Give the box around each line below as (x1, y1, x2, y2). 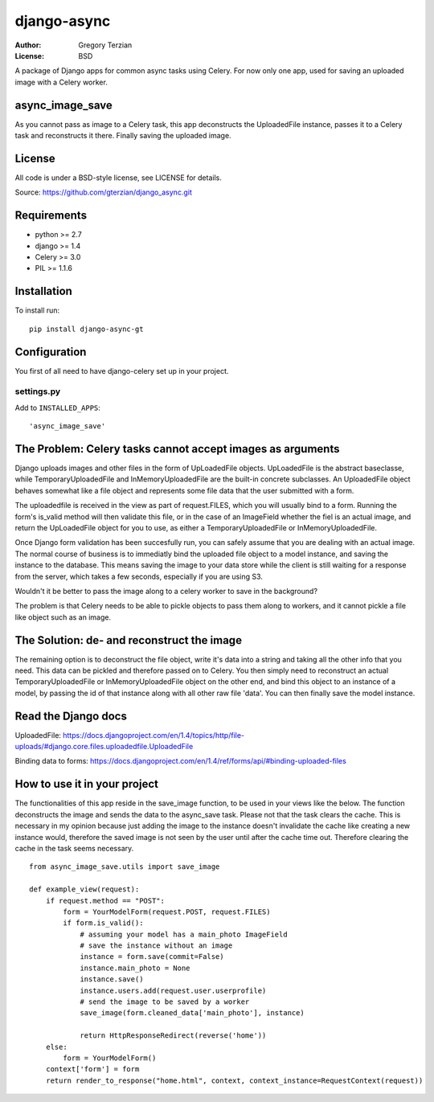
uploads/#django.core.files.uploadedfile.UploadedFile (14, 742, 194, 752)
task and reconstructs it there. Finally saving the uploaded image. (14, 131, 232, 141)
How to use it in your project (14, 777, 158, 791)
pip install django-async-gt (29, 324, 144, 334)
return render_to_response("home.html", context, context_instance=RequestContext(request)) (45, 1075, 424, 1085)
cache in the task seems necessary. (14, 843, 134, 853)
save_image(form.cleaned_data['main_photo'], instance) (80, 1009, 305, 1018)
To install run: (14, 305, 60, 315)
